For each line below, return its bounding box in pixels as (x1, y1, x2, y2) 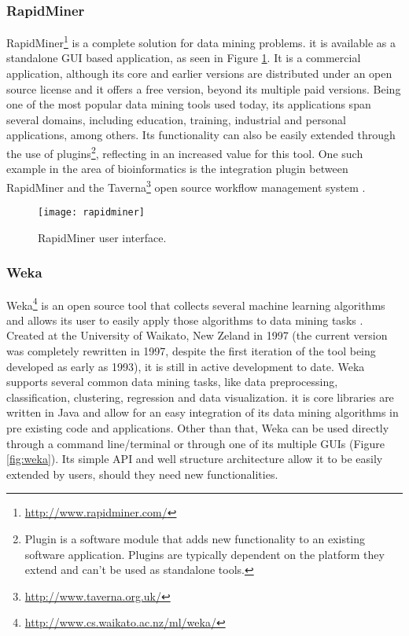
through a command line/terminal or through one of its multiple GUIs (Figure (6, 435, 385, 451)
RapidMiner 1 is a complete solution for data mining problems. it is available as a (6, 32, 396, 50)
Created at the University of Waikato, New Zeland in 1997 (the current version (6, 327, 388, 344)
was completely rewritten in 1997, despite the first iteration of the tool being (6, 343, 376, 359)
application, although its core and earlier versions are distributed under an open (6, 65, 392, 82)
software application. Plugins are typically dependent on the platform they (24, 546, 385, 562)
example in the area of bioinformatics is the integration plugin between (6, 160, 348, 177)
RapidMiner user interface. (38, 229, 167, 245)
